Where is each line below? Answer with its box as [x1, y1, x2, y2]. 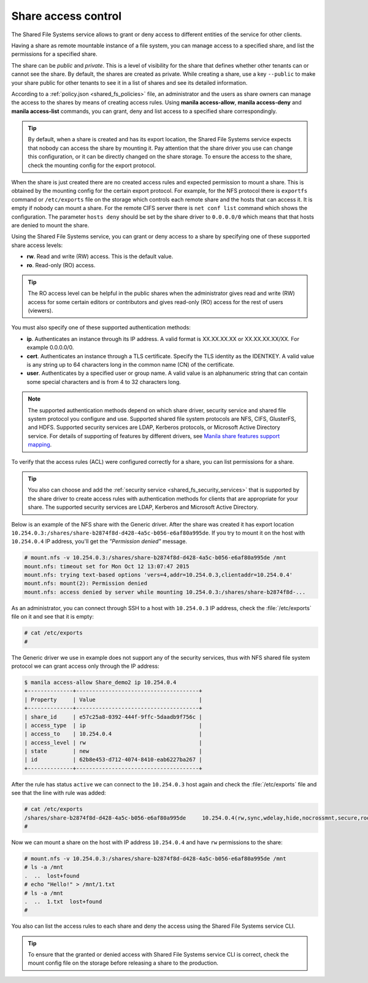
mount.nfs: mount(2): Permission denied [24, 580, 147, 587]
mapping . [28, 441, 52, 448]
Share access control [11, 9, 122, 23]
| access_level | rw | [24, 739, 202, 746]
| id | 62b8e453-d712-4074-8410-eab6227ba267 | [24, 756, 202, 763]
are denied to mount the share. [11, 221, 90, 229]
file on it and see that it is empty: [11, 613, 94, 621]
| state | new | [24, 748, 202, 755]
